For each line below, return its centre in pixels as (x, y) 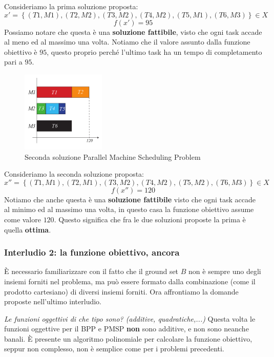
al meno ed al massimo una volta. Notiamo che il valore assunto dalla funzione (127, 42)
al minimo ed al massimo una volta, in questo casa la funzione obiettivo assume (129, 209)
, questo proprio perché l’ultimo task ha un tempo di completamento (154, 51)
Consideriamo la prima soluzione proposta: (71, 6)
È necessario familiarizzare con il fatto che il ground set (91, 271)
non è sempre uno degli (225, 271)
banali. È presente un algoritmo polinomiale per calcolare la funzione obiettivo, (128, 338)
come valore (23, 219)
